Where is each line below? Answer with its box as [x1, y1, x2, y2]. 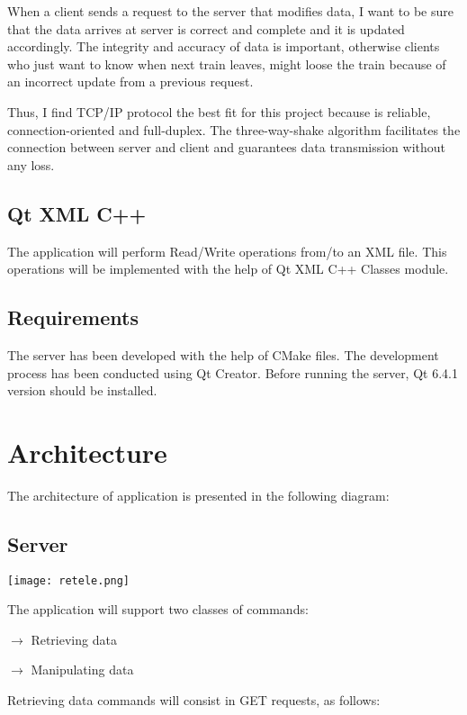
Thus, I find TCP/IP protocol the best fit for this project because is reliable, [7, 102, 431, 121]
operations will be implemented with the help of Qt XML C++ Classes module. [7, 259, 449, 278]
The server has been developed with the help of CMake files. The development [7, 345, 439, 364]
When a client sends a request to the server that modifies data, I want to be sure [7, 2, 454, 20]
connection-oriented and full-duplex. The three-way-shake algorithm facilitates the [7, 120, 461, 139]
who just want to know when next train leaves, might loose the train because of [7, 54, 446, 73]
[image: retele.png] [7, 574, 130, 587]
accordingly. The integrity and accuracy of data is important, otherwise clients [7, 37, 440, 56]
